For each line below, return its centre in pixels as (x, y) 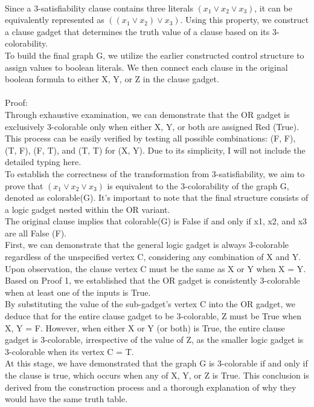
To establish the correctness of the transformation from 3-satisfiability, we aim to (155, 173)
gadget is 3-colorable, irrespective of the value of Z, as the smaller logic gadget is (154, 340)
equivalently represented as (55, 20)
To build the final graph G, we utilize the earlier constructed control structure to (155, 55)
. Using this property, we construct (245, 20)
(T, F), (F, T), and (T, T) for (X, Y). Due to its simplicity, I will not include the (155, 150)
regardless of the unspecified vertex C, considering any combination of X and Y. (153, 257)
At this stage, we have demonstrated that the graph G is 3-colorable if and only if (156, 363)
